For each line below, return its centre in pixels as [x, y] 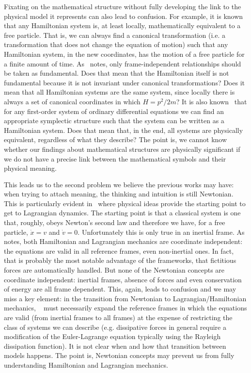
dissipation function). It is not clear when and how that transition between [115, 346]
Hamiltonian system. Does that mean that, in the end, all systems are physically [124, 130]
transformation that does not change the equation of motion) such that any [116, 44]
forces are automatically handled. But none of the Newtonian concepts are [114, 270]
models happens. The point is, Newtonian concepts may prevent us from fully [119, 355]
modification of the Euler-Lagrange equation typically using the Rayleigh [112, 336]
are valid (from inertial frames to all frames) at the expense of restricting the [118, 317]
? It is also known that [212, 101]
